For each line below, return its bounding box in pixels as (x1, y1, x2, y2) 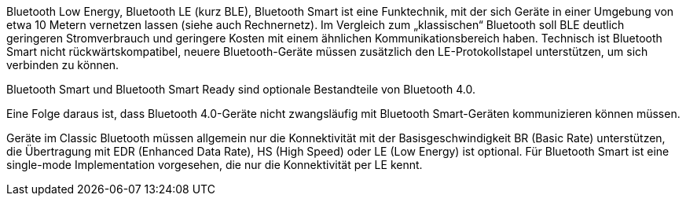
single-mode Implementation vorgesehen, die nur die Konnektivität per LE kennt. (6, 158, 423, 171)
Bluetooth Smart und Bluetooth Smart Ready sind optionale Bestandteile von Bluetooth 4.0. (6, 83, 475, 96)
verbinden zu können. (6, 58, 119, 72)
